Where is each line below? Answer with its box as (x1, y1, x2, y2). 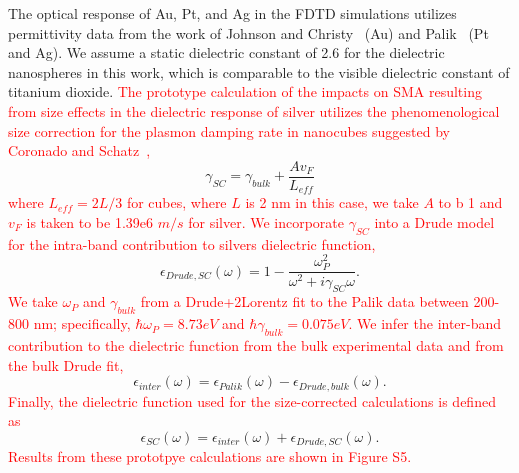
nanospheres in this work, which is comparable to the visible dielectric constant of (8, 61, 510, 82)
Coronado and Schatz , (8, 140, 151, 161)
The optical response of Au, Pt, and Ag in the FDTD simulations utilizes (8, 3, 457, 23)
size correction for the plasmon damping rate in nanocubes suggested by (8, 120, 450, 141)
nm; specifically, (33, 313, 131, 334)
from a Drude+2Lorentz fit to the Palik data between (140, 291, 469, 312)
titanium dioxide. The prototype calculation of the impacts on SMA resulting (8, 81, 482, 102)
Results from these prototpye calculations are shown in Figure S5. (8, 446, 412, 467)
